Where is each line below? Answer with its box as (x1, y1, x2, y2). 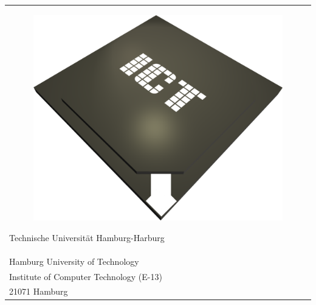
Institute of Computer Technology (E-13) (9, 270, 162, 282)
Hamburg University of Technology (9, 254, 139, 267)
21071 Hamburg (9, 285, 68, 298)
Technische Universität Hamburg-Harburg (9, 231, 165, 244)
